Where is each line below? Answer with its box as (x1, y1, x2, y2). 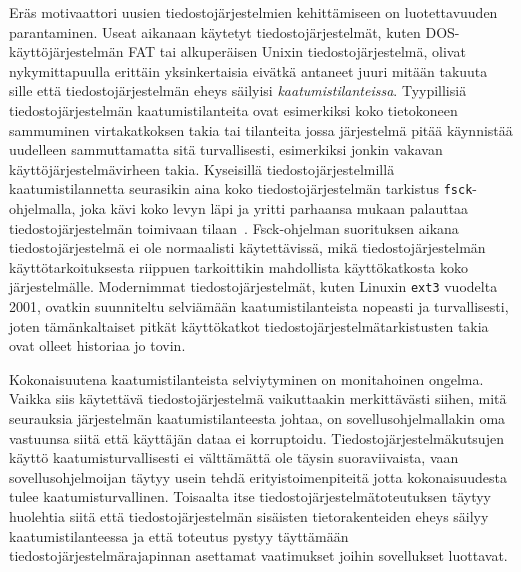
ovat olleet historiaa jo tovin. (9, 335, 186, 356)
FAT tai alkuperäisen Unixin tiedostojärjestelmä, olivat (128, 41, 466, 62)
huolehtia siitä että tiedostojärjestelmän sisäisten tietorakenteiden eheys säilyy (9, 505, 489, 526)
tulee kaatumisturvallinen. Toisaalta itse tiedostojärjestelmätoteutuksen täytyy (9, 486, 492, 507)
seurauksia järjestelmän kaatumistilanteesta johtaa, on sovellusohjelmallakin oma (9, 408, 506, 428)
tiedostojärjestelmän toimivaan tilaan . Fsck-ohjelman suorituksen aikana (9, 217, 459, 238)
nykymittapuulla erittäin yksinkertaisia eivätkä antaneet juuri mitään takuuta (9, 60, 488, 81)
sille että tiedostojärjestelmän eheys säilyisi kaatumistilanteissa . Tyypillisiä (9, 80, 467, 101)
